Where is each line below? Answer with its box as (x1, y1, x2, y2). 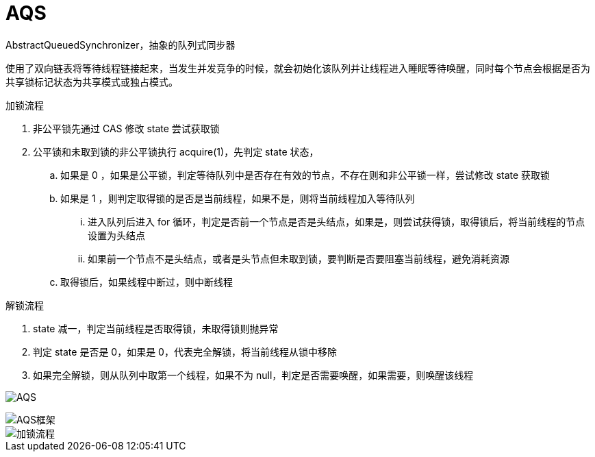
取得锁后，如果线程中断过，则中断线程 (60, 275, 233, 288)
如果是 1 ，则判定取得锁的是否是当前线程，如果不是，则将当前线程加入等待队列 (60, 192, 415, 204)
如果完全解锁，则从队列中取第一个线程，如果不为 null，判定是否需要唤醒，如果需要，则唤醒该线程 (33, 369, 474, 381)
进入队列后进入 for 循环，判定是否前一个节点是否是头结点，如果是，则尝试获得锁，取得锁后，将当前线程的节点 (88, 215, 585, 227)
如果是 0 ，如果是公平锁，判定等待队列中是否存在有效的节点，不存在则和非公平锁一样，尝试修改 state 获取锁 (60, 169, 550, 181)
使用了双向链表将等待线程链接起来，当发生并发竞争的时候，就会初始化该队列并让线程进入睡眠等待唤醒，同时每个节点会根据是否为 (5, 62, 590, 74)
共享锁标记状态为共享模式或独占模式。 (5, 75, 178, 88)
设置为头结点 (88, 229, 145, 241)
